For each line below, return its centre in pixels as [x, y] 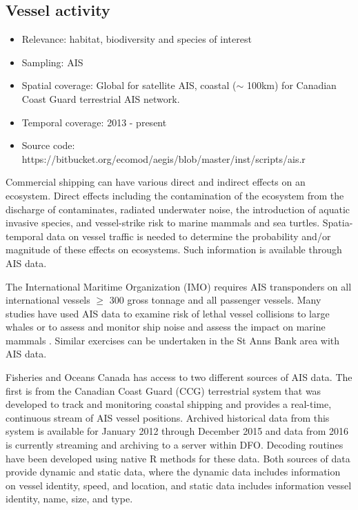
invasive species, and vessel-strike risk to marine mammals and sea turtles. [163, 223]
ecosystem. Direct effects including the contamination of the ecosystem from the [175, 195]
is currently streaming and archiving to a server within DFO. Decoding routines [175, 445]
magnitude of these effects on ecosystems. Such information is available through [174, 249]
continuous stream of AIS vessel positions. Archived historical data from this [168, 417]
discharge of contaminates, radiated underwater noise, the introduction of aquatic [178, 209]
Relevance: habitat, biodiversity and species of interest [137, 39]
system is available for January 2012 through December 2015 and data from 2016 [177, 431]
